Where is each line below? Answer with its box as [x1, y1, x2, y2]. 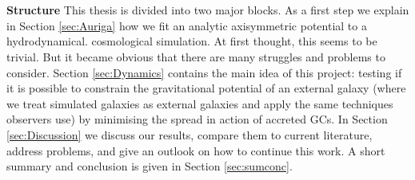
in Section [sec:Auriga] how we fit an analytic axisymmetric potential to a [6, 17, 367, 33]
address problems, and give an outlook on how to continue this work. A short [6, 142, 385, 158]
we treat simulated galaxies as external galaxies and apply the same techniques [6, 95, 393, 112]
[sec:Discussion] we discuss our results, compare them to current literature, [6, 126, 373, 143]
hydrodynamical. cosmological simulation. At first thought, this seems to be [6, 33, 377, 49]
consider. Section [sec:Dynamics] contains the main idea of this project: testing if [6, 64, 402, 80]
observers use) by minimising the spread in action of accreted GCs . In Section [6, 111, 388, 127]
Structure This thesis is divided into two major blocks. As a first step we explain [6, 2, 409, 18]
